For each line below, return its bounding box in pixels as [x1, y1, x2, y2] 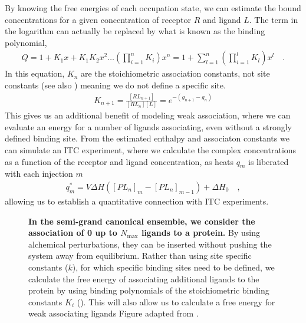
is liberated [248, 155, 289, 167]
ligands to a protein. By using [141, 226, 260, 239]
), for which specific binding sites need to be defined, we [72, 261, 275, 273]
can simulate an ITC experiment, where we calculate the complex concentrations [5, 144, 297, 156]
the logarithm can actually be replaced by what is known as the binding [5, 25, 265, 37]
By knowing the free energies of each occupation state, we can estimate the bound [5, 2, 301, 14]
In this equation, [5, 67, 65, 80]
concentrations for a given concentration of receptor [5, 13, 192, 25]
